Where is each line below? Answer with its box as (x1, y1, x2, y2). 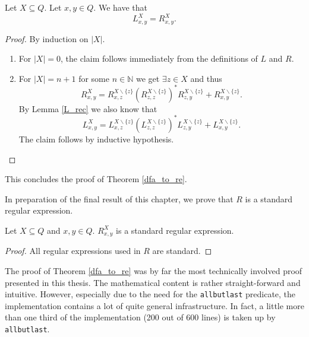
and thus (190, 72, 222, 84)
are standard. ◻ (152, 244, 212, 257)
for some (78, 72, 109, 84)
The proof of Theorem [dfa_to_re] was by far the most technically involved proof (5, 264, 302, 276)
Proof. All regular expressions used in (5, 244, 141, 257)
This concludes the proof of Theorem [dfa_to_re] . (5, 173, 187, 185)
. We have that (93, 1, 147, 13)
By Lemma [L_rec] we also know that (18, 102, 157, 115)
